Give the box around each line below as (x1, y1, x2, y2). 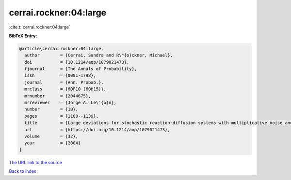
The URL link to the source (9, 159, 63, 165)
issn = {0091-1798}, (24, 73, 97, 78)
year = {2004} (24, 140, 81, 146)
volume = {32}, (24, 134, 79, 139)
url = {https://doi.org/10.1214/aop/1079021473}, (24, 127, 170, 132)
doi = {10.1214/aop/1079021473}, (24, 59, 129, 65)
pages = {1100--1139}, (24, 113, 99, 119)
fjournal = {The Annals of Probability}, (24, 66, 137, 72)
